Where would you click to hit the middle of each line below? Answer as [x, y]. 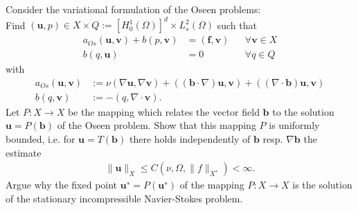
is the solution [322, 185]
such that [237, 25]
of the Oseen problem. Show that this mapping [156, 125]
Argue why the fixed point [62, 185]
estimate [24, 152]
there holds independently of [190, 139]
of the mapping [212, 185]
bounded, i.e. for [41, 139]
